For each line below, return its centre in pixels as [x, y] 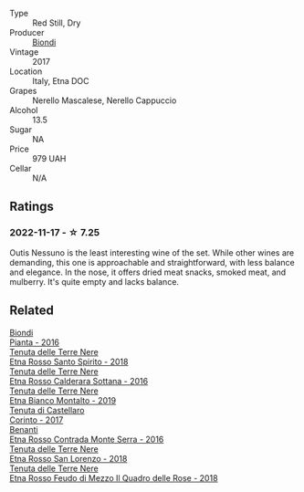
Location [26, 71]
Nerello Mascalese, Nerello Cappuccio [105, 100]
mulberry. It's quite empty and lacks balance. [94, 281]
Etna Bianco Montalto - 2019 [63, 400]
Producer [27, 32]
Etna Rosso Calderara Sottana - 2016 [79, 381]
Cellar [21, 168]
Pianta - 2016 [35, 342]
